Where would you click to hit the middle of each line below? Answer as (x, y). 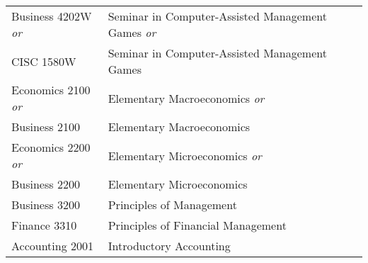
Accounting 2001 (53, 246)
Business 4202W (52, 16)
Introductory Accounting (169, 246)
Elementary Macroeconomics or (186, 98)
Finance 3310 (44, 225)
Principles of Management (172, 205)
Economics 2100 (51, 90)
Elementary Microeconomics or (185, 155)
